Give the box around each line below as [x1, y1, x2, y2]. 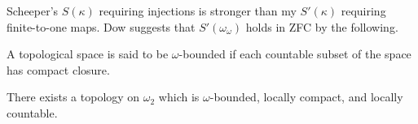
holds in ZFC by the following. [245, 18, 398, 35]
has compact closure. [7, 61, 110, 78]
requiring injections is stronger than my [99, 2, 297, 19]
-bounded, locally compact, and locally [209, 88, 403, 105]
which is [158, 88, 200, 105]
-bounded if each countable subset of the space [178, 45, 411, 62]
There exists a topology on [7, 88, 140, 105]
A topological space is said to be [7, 45, 169, 62]
